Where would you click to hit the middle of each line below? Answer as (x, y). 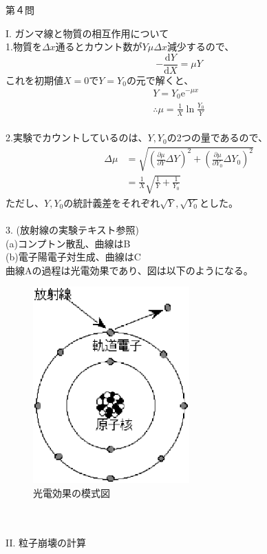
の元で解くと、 (160, 80)
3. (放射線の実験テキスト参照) (73, 230)
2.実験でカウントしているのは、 (77, 137)
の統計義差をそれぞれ (112, 202)
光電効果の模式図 (72, 492)
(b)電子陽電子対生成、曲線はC (73, 257)
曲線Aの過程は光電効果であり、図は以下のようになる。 (129, 270)
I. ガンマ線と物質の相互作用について (87, 33)
